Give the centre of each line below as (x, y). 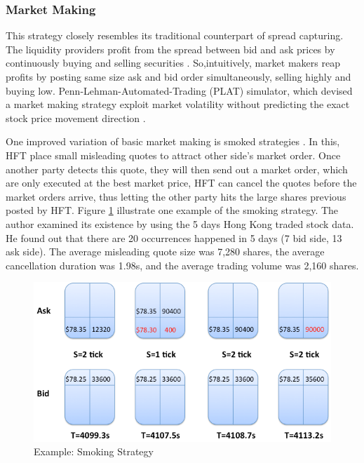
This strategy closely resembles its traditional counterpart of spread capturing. (175, 35)
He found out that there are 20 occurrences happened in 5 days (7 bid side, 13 (174, 237)
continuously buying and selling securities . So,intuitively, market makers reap (173, 63)
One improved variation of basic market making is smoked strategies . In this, (173, 141)
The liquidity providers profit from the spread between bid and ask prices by (170, 49)
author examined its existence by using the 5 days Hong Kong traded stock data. (180, 223)
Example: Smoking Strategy (94, 451)
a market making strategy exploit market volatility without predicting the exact (178, 104)
